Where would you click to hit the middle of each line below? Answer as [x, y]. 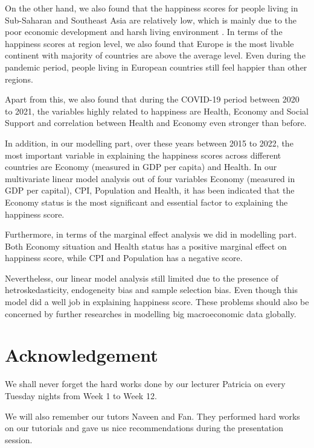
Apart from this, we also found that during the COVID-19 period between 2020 [152, 99]
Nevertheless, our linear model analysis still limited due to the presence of [142, 278]
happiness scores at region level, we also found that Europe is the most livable [149, 43]
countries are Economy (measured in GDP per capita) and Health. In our [141, 167]
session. [19, 439]
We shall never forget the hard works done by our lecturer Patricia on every [145, 384]
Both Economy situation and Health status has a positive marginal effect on [146, 246]
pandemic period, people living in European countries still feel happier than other [156, 67]
